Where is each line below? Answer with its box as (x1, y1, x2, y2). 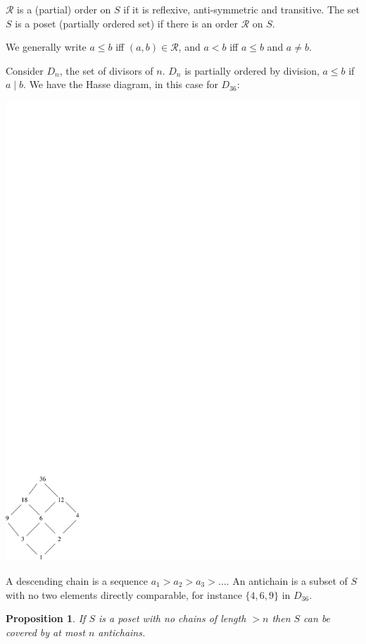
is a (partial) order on (17, 2, 111, 16)
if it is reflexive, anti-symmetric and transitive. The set (123, 2, 360, 16)
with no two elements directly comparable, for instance (6, 587, 242, 602)
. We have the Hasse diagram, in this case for (23, 77, 218, 92)
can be (303, 611, 331, 626)
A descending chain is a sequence (6, 574, 149, 588)
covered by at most (6, 624, 85, 639)
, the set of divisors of (59, 63, 153, 78)
